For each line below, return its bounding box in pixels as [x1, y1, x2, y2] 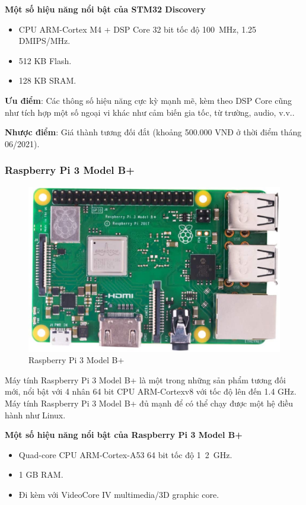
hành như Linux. [5, 408, 66, 421]
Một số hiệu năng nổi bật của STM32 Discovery [5, 3, 206, 15]
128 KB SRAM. [18, 74, 76, 87]
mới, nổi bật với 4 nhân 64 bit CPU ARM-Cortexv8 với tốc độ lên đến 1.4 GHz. [5, 385, 297, 398]
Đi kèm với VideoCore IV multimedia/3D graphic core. [18, 488, 219, 500]
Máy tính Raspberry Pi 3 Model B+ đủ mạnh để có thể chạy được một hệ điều [5, 396, 294, 409]
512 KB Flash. [18, 54, 72, 66]
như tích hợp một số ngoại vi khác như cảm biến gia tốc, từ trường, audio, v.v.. [5, 106, 295, 118]
